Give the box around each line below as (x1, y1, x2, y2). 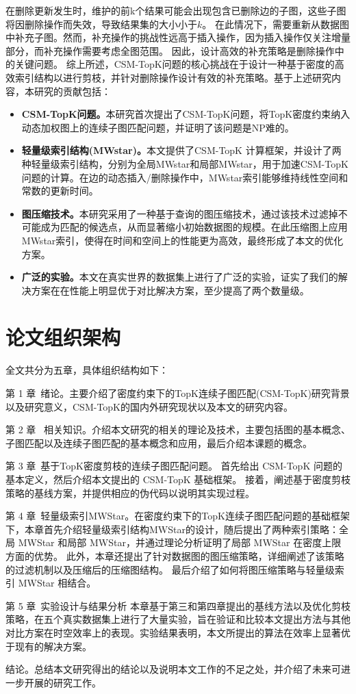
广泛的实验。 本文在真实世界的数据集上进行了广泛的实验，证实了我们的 (21, 270, 338, 284)
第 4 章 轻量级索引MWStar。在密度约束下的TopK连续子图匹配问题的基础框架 (5, 509, 350, 523)
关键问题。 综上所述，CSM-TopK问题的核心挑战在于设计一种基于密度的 (14, 57, 335, 71)
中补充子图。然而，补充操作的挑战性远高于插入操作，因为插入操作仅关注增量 (5, 30, 351, 44)
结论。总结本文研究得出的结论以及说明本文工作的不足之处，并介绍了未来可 (5, 662, 341, 676)
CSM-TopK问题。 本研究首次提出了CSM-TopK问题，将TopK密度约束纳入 (21, 107, 351, 121)
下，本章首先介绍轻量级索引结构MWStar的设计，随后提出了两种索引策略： (5, 522, 339, 536)
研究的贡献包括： (34, 83, 111, 98)
